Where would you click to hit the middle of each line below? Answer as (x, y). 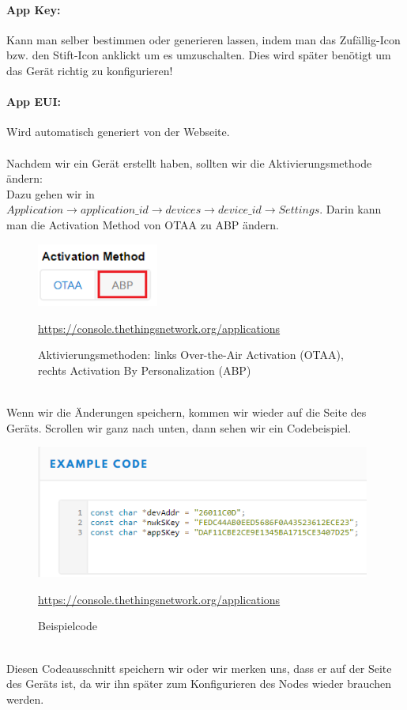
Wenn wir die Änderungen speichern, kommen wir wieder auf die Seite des (187, 412)
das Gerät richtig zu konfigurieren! (90, 70)
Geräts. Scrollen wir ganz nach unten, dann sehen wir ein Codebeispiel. (179, 427)
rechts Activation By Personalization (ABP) (145, 370)
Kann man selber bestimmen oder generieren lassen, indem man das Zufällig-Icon (203, 39)
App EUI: (34, 102)
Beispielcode (68, 626)
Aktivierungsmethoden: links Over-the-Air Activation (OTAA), (191, 355)
